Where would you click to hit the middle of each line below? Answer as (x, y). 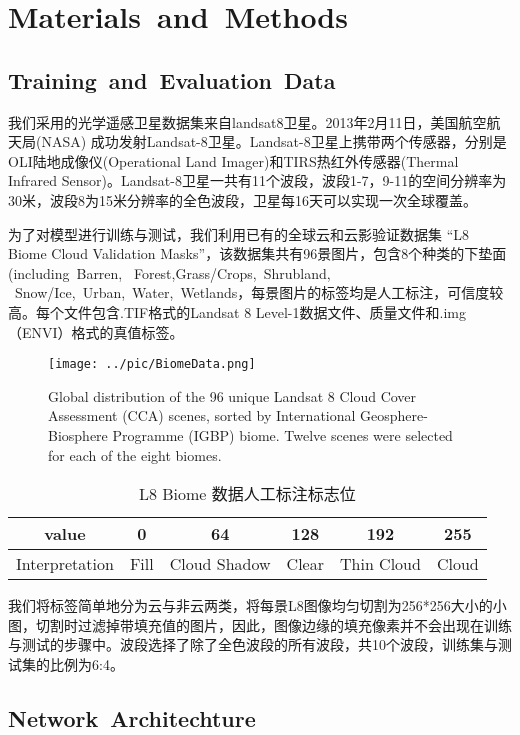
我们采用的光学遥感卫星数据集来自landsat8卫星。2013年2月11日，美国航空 (247, 121)
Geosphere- (394, 415)
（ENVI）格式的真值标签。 (96, 331)
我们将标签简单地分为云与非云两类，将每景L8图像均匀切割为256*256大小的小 (257, 605)
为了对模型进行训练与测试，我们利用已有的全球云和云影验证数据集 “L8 (239, 233)
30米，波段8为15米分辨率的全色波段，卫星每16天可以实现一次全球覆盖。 (242, 199)
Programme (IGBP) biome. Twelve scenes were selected (282, 434)
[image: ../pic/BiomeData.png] (152, 364)
